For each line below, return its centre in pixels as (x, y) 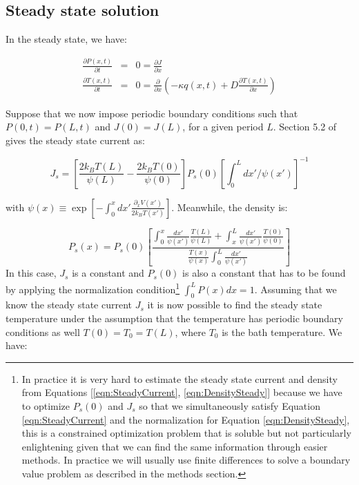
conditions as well (43, 331)
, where (190, 331)
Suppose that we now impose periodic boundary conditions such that (152, 113)
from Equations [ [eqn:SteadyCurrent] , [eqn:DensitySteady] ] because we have (182, 392)
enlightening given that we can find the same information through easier (175, 446)
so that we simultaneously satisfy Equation (230, 405)
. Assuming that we (295, 289)
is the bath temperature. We (282, 331)
